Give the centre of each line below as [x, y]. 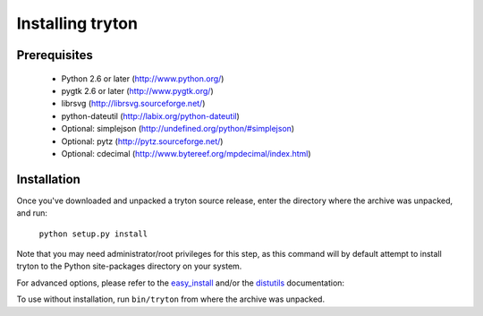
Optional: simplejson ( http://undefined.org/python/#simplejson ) [178, 129]
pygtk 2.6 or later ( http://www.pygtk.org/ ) [137, 90]
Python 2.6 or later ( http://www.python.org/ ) [143, 78]
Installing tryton [77, 23]
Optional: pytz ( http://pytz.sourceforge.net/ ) [142, 141]
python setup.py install [93, 234]
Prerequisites [55, 55]
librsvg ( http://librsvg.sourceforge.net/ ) [133, 104]
